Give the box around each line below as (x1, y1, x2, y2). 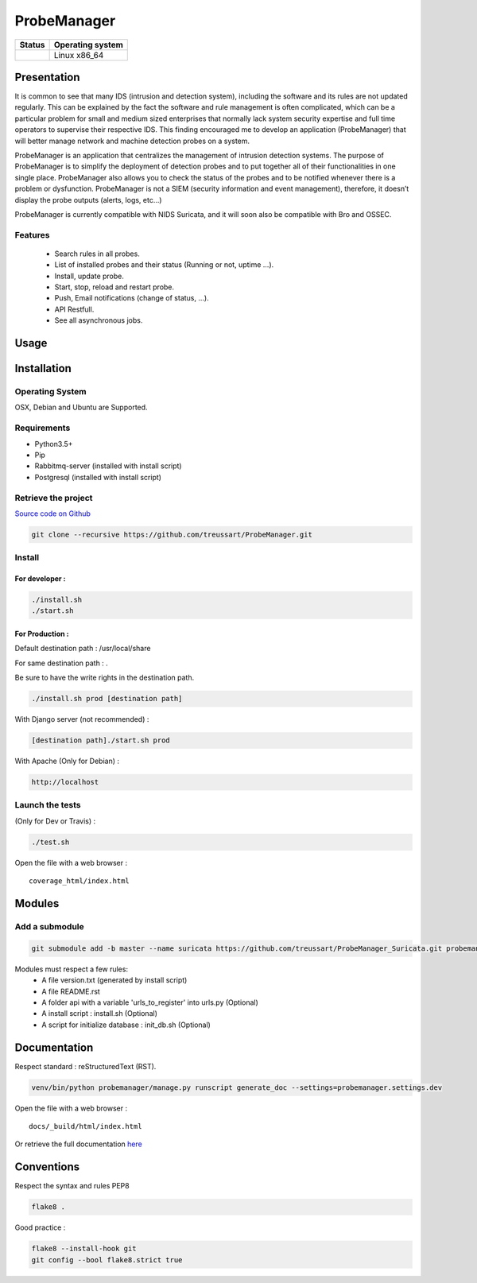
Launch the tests (14, 800, 81, 811)
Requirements (14, 422, 71, 433)
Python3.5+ (34, 439, 73, 448)
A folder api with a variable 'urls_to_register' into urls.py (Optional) (41, 998, 258, 1007)
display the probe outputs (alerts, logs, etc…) (14, 195, 162, 204)
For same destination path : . (14, 658, 109, 668)
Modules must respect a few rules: (14, 964, 129, 974)
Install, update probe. (54, 271, 125, 281)
